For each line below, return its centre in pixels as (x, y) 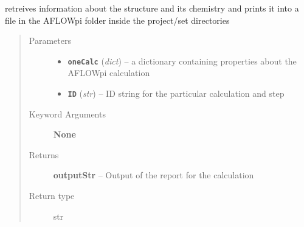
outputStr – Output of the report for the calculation (154, 175)
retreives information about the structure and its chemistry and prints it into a (152, 8)
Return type (52, 196)
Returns (44, 154)
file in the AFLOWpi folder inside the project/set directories (117, 20)
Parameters (50, 40)
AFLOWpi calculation (109, 73)
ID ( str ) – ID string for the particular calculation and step (176, 93)
